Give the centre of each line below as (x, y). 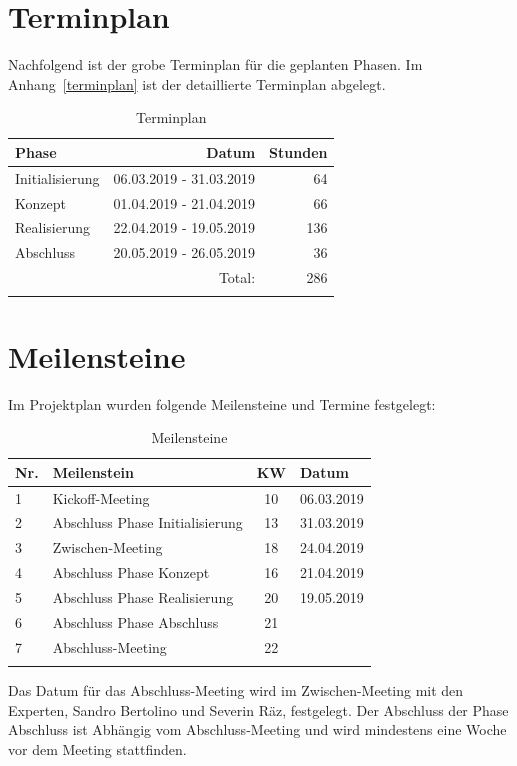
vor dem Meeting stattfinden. (97, 748)
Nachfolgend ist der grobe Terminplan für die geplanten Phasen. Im (215, 64)
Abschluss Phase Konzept (131, 572)
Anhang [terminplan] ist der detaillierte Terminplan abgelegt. (197, 83)
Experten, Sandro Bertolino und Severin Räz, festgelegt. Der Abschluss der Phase (258, 709)
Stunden (298, 151)
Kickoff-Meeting (101, 497)
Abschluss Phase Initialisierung (147, 522)
